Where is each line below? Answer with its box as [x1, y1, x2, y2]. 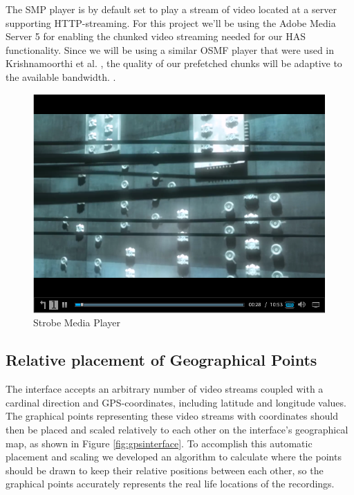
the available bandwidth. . [6, 69, 116, 84]
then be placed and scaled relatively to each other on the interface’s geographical [6, 422, 348, 437]
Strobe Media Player [33, 315, 120, 330]
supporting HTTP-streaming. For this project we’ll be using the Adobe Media [6, 15, 336, 30]
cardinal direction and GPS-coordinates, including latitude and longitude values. [6, 395, 346, 409]
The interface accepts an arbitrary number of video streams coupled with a [6, 382, 324, 396]
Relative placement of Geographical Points [6, 349, 317, 371]
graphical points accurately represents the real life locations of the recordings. [6, 476, 335, 491]
